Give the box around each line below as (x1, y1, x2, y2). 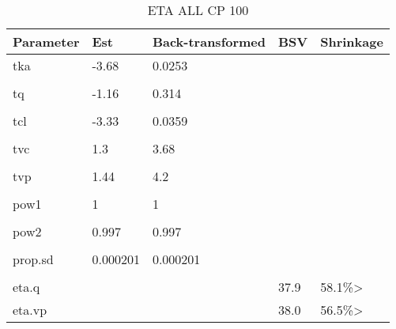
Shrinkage (320, 32, 383, 51)
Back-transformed (152, 32, 266, 51)
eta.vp (13, 301, 47, 319)
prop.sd (13, 250, 54, 268)
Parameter (13, 32, 80, 51)
